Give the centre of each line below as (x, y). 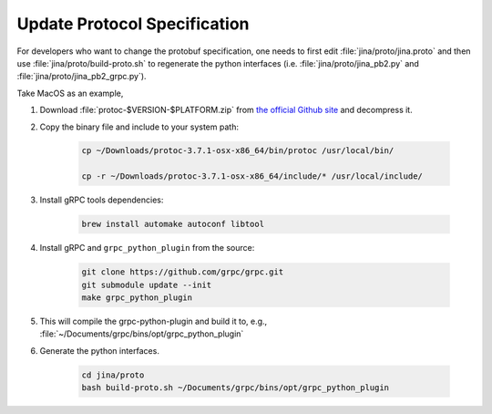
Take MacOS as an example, (70, 93)
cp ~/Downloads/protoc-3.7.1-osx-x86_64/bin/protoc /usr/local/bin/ (238, 151)
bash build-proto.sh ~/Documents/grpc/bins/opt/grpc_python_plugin (236, 388)
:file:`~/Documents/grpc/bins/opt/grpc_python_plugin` (142, 334)
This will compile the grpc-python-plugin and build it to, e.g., (154, 321)
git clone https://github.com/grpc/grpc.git (183, 272)
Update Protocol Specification (133, 24)
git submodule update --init (147, 285)
